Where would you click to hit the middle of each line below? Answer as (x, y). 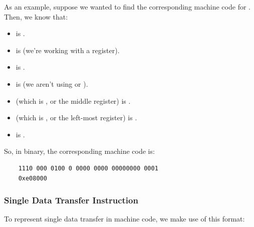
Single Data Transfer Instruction (71, 200)
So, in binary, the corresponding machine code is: (79, 151)
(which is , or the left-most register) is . (76, 118)
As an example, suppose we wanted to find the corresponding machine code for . (127, 7)
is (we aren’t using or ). (52, 83)
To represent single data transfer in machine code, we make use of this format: (124, 219)
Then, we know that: (36, 16)
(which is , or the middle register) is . (73, 100)
